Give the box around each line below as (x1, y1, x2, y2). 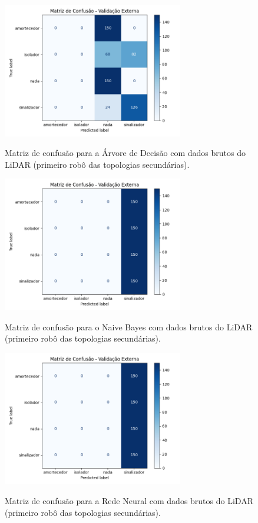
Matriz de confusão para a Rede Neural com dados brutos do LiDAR (5, 494, 253, 506)
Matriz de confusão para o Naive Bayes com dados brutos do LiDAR (5, 320, 253, 333)
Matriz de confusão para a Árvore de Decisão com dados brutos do (5, 147, 246, 159)
